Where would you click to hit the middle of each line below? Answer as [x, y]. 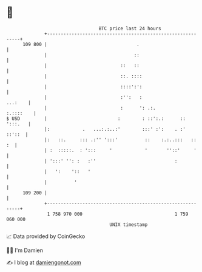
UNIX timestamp [129, 224]
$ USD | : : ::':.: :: [96, 118]
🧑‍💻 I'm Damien [25, 250]
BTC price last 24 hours [130, 28]
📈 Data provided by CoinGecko [46, 236]
